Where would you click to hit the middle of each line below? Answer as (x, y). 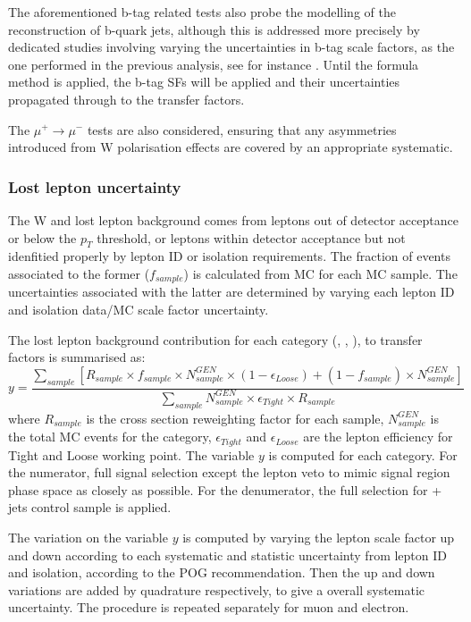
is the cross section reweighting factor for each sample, (235, 418)
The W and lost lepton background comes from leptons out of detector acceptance (233, 219)
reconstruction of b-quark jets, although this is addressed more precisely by (214, 29)
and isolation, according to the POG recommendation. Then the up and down (222, 572)
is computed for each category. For (363, 454)
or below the (42, 237)
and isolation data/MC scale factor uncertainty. (139, 309)
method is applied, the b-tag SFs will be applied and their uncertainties (204, 82)
